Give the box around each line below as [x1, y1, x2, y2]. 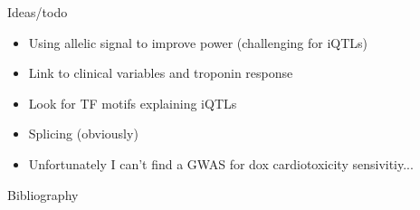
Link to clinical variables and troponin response [28, 63, 293, 82]
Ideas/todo [7, 3, 68, 21]
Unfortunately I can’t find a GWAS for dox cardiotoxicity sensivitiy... [28, 154, 414, 173]
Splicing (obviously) [28, 124, 138, 143]
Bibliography [7, 185, 79, 204]
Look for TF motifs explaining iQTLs [28, 93, 237, 112]
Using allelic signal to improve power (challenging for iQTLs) [28, 33, 368, 52]
